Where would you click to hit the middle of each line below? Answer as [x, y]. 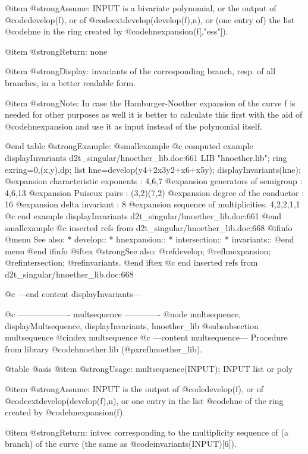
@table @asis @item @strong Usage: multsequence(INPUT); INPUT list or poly [149, 369]
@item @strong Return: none [56, 51]
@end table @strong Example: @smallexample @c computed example [129, 146]
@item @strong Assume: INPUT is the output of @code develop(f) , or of [134, 389]
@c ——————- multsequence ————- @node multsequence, [123, 314]
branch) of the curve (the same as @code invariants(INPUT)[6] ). [121, 444]
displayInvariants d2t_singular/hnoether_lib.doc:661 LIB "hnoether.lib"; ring [146, 157]
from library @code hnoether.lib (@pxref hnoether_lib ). [104, 349]
